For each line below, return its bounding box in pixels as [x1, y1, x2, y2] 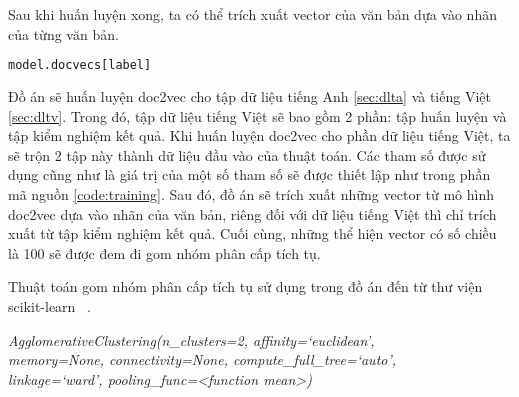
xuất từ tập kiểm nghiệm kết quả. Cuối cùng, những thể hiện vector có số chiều [8, 223, 497, 244]
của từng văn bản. [8, 23, 119, 44]
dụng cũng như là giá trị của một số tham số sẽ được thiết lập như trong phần [8, 164, 491, 185]
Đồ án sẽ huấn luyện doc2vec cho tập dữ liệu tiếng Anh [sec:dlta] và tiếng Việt [8, 86, 491, 107]
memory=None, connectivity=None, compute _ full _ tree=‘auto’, [8, 349, 397, 370]
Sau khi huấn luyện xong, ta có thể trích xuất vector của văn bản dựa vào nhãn [8, 4, 497, 24]
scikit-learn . [8, 296, 91, 316]
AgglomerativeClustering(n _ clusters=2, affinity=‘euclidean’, [8, 329, 375, 350]
